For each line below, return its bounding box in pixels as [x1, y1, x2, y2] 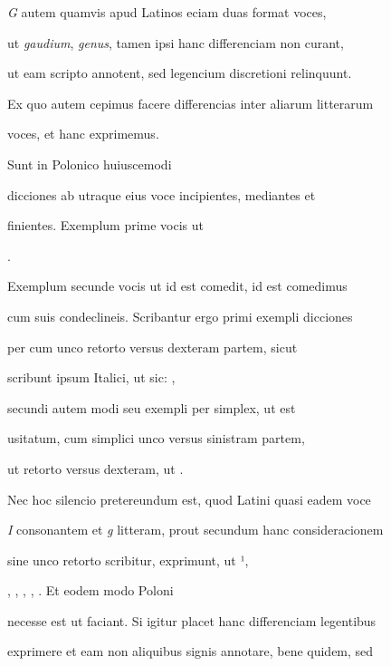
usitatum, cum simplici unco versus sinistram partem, [7, 429, 305, 448]
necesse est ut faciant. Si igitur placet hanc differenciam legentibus [7, 611, 377, 630]
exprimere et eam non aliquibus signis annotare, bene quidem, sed [7, 642, 374, 661]
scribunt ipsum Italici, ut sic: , [7, 368, 176, 387]
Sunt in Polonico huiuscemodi [7, 154, 172, 173]
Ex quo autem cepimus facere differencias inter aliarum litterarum [7, 93, 374, 112]
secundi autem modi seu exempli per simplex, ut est [7, 398, 296, 417]
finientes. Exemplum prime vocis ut [7, 216, 204, 235]
